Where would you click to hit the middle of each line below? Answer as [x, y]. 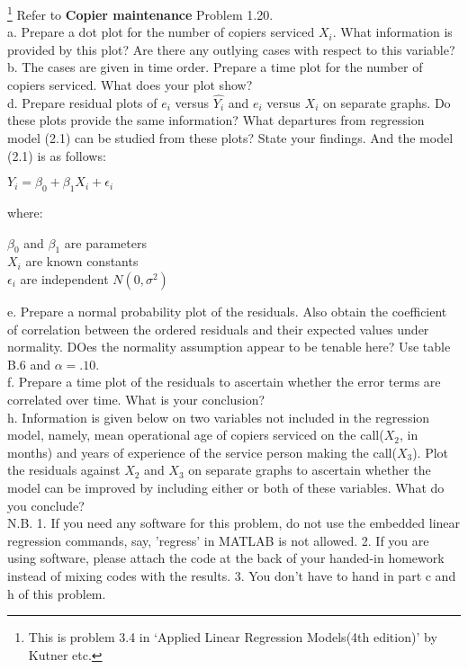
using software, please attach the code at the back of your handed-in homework [226, 558]
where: [25, 213]
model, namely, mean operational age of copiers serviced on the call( [196, 435]
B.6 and [29, 364]
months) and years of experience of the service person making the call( [202, 452]
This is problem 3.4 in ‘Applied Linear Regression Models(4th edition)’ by [233, 637]
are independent [64, 279]
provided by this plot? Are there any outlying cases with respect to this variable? [231, 49]
